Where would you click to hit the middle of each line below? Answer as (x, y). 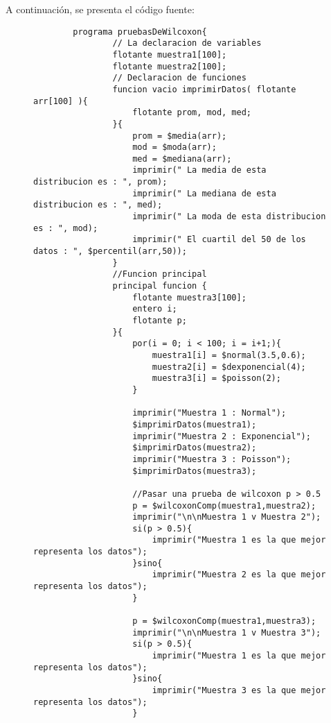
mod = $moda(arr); (175, 147)
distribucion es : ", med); (98, 205)
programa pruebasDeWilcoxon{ (140, 32)
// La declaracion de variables (187, 43)
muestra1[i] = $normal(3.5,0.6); (229, 355)
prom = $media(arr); (180, 136)
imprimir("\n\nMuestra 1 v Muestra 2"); (227, 517)
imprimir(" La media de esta (199, 170)
